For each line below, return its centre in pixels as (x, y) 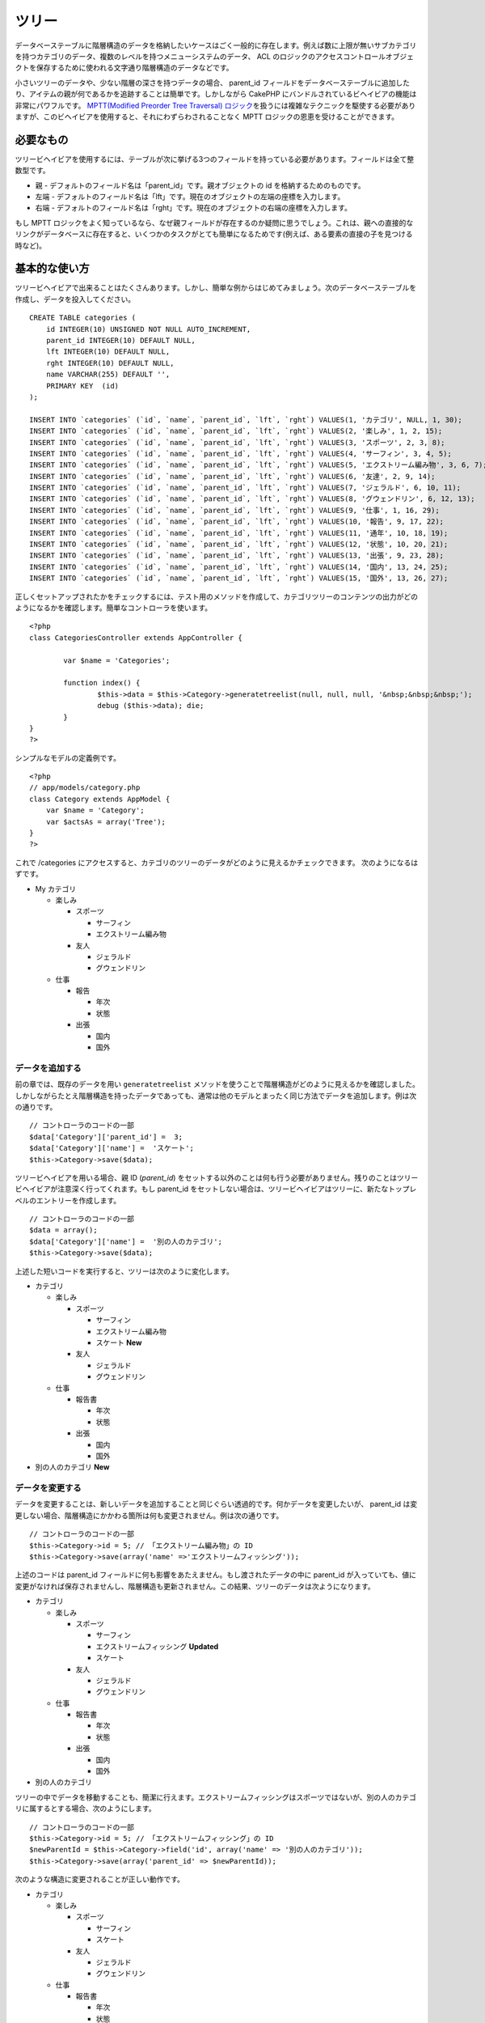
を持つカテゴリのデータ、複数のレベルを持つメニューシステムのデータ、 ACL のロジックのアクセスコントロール (200, 56)
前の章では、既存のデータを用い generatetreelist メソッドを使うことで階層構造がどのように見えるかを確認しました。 (217, 1084)
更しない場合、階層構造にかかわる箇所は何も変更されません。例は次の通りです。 (149, 1515)
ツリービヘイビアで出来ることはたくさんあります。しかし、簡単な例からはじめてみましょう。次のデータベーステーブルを (215, 288)
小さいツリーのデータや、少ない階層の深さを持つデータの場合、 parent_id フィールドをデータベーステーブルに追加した (213, 83)
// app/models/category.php (85, 788)
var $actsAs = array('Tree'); (105, 822)
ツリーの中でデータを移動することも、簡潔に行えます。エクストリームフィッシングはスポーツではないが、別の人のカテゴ (215, 1797)
